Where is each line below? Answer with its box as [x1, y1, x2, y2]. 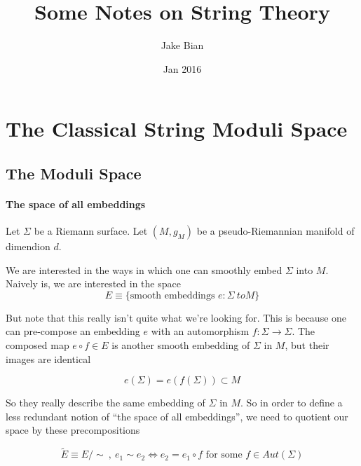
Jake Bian [161, 38, 204, 53]
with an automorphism [151, 324, 250, 338]
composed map [6, 338, 69, 352]
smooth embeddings [130, 290, 215, 301]
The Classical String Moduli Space [6, 114, 348, 143]
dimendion [6, 239, 50, 254]
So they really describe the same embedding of [6, 395, 205, 410]
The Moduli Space [6, 162, 142, 184]
